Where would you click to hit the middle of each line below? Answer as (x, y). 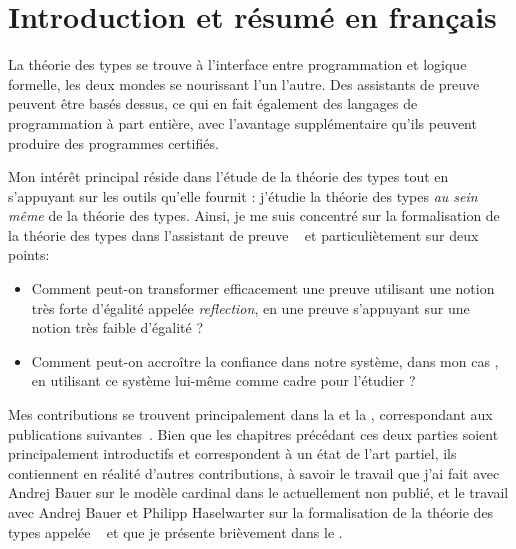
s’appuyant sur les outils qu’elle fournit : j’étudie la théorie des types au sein (243, 195)
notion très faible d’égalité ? (117, 327)
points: (29, 254)
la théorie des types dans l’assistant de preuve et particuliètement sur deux (243, 234)
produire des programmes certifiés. (113, 142)
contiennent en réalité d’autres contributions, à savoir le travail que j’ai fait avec (254, 472)
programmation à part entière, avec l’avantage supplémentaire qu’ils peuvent (242, 122)
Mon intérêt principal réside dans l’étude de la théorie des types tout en (228, 176)
